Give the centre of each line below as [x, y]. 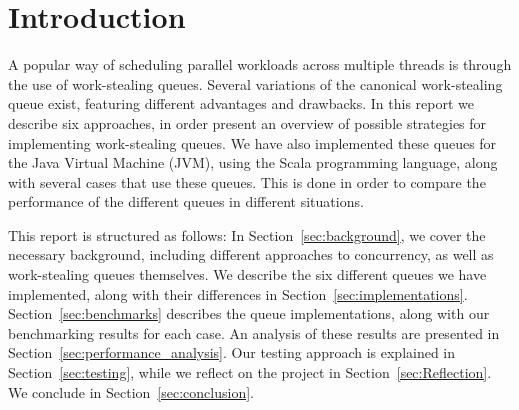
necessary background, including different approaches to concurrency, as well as [251, 254]
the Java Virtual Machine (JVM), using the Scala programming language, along [253, 162]
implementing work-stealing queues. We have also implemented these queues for [252, 142]
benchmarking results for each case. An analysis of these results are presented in [254, 332]
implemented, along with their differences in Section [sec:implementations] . [238, 293]
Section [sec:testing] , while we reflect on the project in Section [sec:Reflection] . [250, 372]
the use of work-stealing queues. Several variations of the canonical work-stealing [255, 83]
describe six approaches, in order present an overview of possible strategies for [247, 122]
